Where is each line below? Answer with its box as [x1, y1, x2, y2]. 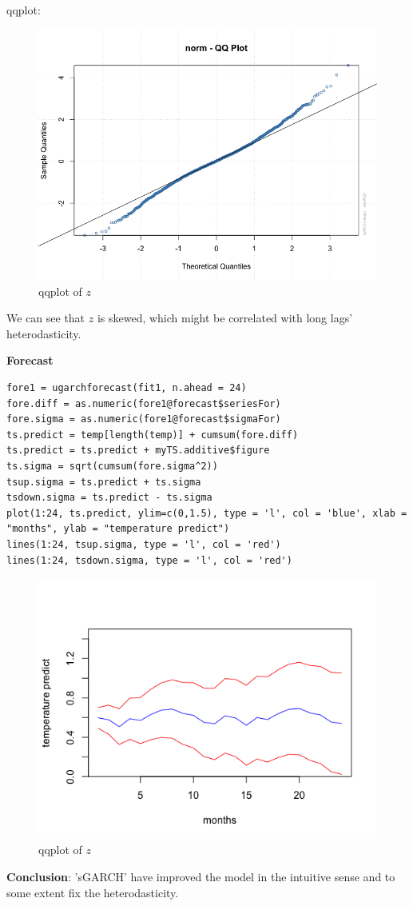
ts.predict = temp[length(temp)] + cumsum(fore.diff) [6, 429, 299, 441]
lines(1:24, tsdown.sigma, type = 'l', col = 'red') [6, 554, 292, 566]
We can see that [6, 309, 85, 326]
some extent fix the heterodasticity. [6, 884, 179, 900]
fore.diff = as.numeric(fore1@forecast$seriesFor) [6, 397, 281, 409]
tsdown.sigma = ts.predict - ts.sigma [6, 492, 212, 504]
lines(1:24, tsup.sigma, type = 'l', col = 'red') [6, 538, 281, 550]
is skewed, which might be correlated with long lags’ [97, 309, 353, 326]
